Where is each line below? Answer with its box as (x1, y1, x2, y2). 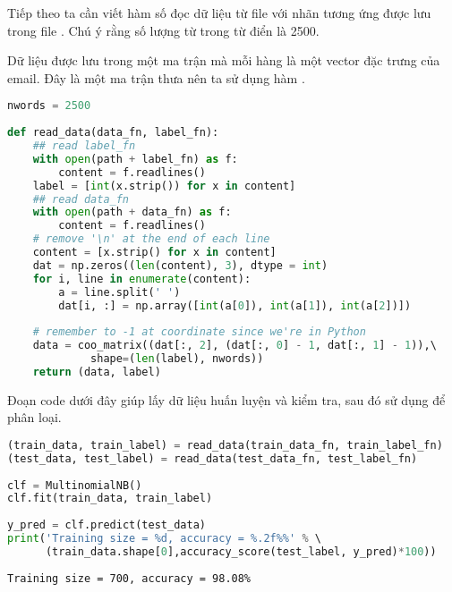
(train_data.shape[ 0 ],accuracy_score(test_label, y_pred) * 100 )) (45, 545, 437, 558)
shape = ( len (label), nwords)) (90, 352, 264, 365)
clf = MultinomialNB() (7, 478, 142, 492)
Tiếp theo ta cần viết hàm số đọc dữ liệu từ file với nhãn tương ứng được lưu (7, 4, 431, 21)
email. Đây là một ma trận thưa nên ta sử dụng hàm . (7, 68, 305, 87)
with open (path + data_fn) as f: (32, 206, 232, 219)
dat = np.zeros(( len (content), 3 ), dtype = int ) (32, 258, 328, 272)
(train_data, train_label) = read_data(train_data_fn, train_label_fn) (7, 438, 443, 452)
